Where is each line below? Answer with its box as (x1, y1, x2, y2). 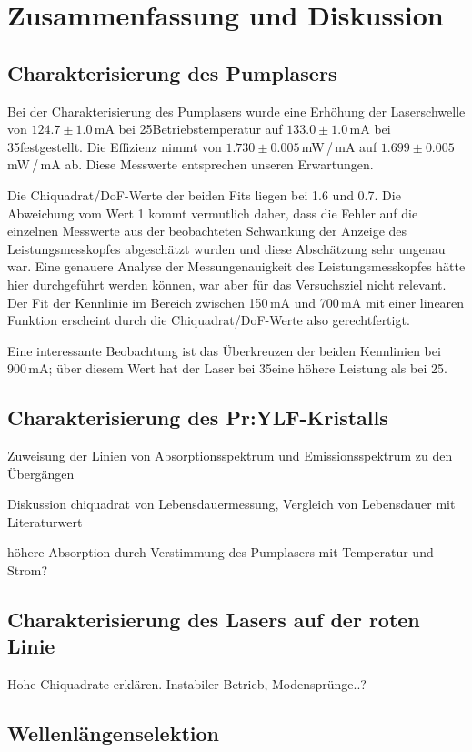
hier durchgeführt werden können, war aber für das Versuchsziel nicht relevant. (7, 274, 447, 293)
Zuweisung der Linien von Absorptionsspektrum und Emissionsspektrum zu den (7, 446, 453, 465)
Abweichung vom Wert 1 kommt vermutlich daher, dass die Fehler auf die (7, 203, 418, 222)
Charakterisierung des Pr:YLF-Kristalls (7, 403, 388, 432)
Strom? (7, 561, 47, 580)
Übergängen (7, 463, 75, 483)
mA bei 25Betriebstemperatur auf (94, 119, 283, 138)
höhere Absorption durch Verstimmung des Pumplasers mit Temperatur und (7, 543, 434, 562)
